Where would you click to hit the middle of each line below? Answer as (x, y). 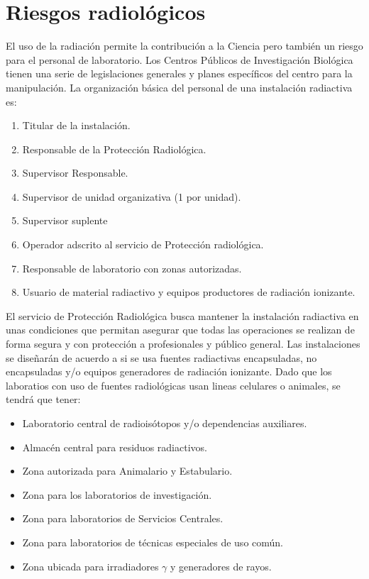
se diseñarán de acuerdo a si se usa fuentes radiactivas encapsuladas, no (161, 357)
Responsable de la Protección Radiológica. (114, 149)
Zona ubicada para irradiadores (90, 566)
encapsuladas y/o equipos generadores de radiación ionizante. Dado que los (169, 371)
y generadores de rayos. (221, 566)
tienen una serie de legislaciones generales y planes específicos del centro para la (179, 73)
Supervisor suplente (65, 220)
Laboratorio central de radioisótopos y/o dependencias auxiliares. (165, 423)
